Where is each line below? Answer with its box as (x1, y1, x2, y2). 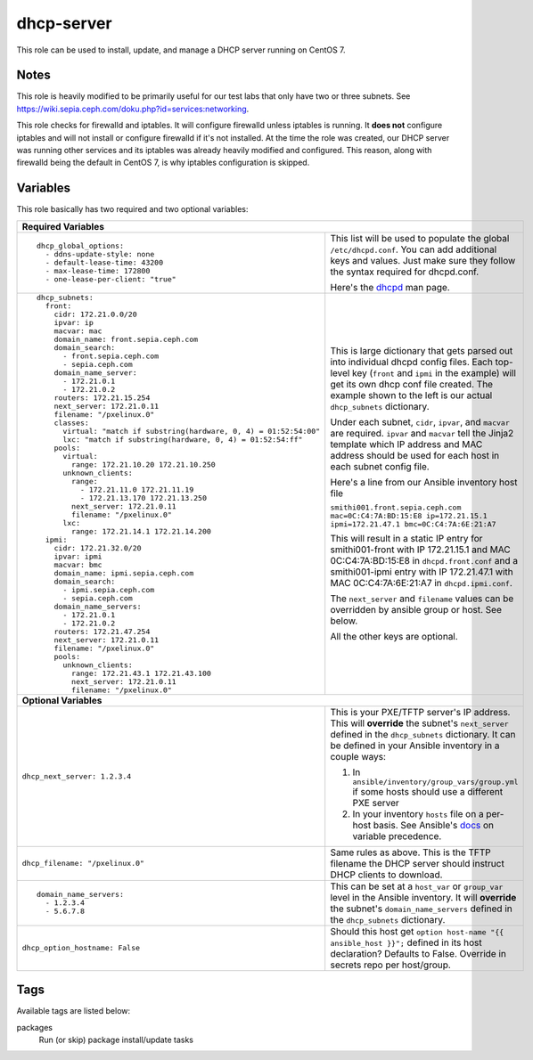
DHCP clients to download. (330, 868, 443, 881)
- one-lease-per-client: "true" (45, 274, 177, 284)
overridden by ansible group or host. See (330, 604, 503, 616)
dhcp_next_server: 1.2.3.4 (21, 771, 132, 781)
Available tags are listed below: (16, 1006, 131, 1016)
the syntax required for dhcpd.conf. (330, 265, 480, 278)
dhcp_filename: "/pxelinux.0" (21, 859, 144, 868)
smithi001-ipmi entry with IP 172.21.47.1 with (330, 566, 514, 578)
